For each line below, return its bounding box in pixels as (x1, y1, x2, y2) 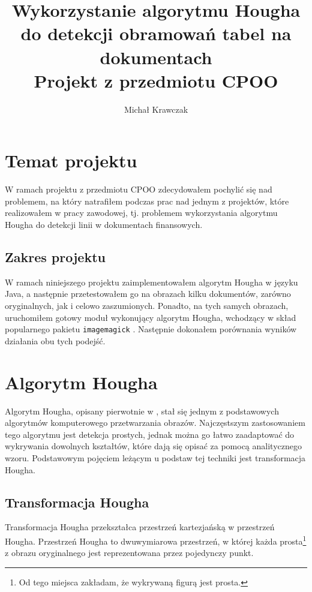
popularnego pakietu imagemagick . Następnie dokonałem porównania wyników (5, 323, 297, 335)
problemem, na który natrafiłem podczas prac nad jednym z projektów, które (5, 194, 289, 207)
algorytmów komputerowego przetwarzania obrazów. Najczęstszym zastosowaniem (5, 416, 305, 429)
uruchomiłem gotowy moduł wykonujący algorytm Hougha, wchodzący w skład (5, 311, 296, 323)
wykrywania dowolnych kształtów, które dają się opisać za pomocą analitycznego (5, 440, 302, 452)
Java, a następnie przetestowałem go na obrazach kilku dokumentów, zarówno (5, 287, 291, 300)
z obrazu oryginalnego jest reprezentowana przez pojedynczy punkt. (5, 546, 254, 559)
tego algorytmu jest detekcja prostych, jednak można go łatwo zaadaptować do (5, 428, 295, 440)
